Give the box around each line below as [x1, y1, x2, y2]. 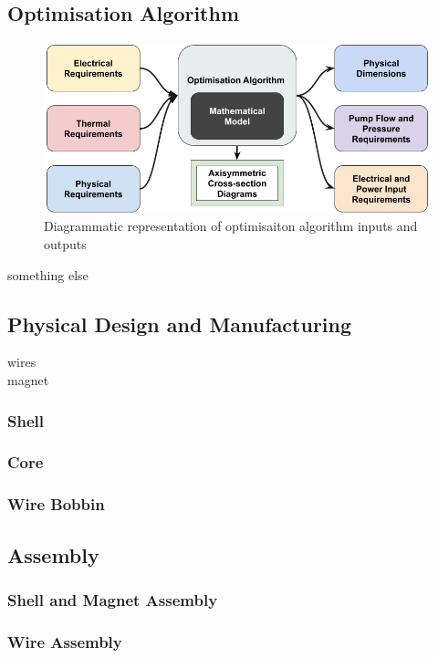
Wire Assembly [7, 630, 122, 653]
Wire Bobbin [7, 493, 105, 516]
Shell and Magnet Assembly [7, 588, 218, 611]
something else [7, 265, 89, 284]
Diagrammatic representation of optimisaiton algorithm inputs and [44, 216, 418, 235]
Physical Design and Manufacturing [7, 309, 352, 338]
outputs [44, 235, 87, 254]
